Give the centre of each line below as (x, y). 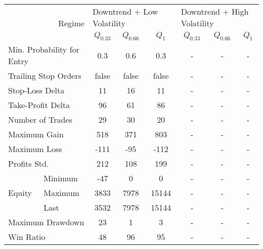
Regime (71, 23)
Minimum (61, 178)
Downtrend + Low (125, 11)
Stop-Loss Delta (36, 90)
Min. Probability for (44, 49)
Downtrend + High (215, 11)
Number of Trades (40, 120)
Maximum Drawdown (46, 222)
